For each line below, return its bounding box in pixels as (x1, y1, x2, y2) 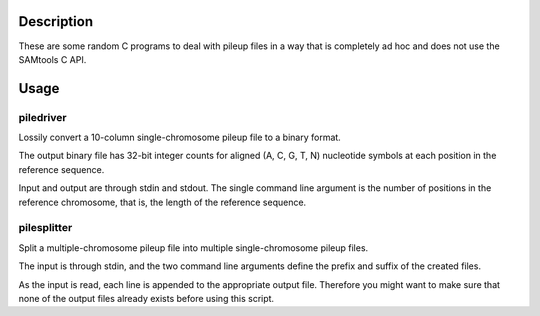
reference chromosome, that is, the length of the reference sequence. (18, 196, 307, 208)
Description (18, 13, 94, 30)
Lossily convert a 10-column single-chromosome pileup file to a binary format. (18, 131, 342, 144)
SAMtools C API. (18, 53, 87, 65)
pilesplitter (18, 221, 73, 235)
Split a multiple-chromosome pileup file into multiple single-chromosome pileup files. (18, 241, 369, 254)
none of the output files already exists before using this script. (18, 292, 275, 304)
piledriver (18, 110, 67, 124)
